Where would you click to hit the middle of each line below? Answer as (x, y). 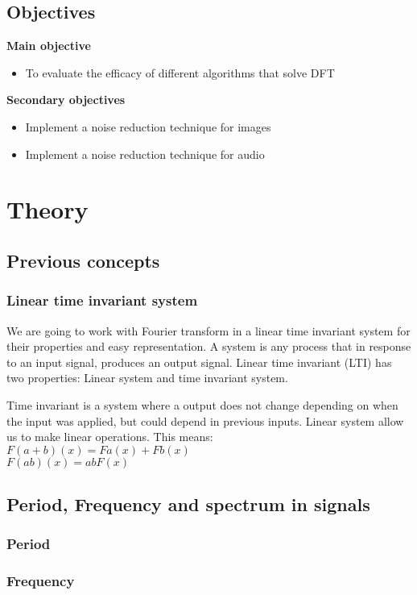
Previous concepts (83, 260)
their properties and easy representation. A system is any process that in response (209, 346)
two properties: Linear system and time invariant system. (147, 378)
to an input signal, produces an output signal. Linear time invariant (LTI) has (199, 362)
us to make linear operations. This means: (110, 437)
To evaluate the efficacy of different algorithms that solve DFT (180, 72)
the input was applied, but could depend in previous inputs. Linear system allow (205, 420)
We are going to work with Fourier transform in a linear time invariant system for (208, 330)
